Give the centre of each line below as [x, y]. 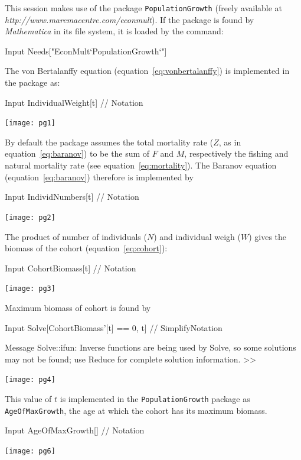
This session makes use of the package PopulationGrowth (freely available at [144, 8]
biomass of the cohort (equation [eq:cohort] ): [86, 248]
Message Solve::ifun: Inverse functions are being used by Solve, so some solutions [150, 347]
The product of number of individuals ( [76, 236]
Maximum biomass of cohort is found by [78, 307]
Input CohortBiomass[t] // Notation [71, 268]
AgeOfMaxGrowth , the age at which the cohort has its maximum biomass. [136, 410]
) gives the [268, 236]
